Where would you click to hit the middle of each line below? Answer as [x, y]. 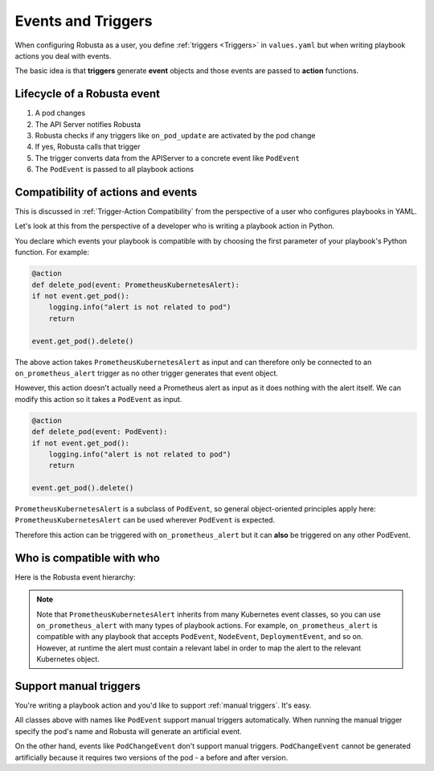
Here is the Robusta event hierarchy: [75, 577]
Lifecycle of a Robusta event [88, 94]
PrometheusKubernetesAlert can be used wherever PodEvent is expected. [145, 520]
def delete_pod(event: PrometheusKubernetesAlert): [136, 285]
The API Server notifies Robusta [88, 124]
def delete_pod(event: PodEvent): [100, 432]
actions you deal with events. [63, 55]
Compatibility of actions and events [106, 192]
